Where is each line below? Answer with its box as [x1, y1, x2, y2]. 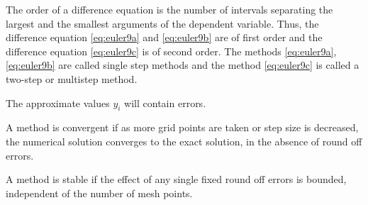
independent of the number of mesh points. [6, 185, 193, 200]
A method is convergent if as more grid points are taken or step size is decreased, [6, 120, 359, 135]
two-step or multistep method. [6, 71, 138, 86]
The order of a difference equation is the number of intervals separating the [6, 2, 333, 16]
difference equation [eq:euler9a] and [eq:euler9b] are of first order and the [6, 30, 323, 45]
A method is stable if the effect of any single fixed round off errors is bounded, [6, 172, 347, 187]
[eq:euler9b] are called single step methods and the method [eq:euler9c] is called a [6, 57, 359, 72]
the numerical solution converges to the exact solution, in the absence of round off [6, 133, 362, 148]
